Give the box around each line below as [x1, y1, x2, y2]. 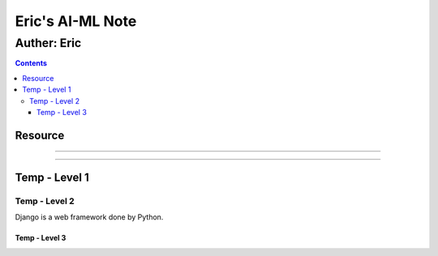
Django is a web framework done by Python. [15, 212, 164, 222]
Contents [15, 58, 48, 68]
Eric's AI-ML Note [15, 12, 137, 30]
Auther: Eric [15, 36, 82, 50]
